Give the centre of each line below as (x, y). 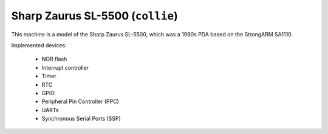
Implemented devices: (39, 45)
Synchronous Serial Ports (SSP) (81, 119)
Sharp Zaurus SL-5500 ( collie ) (95, 16)
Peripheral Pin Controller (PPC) (80, 102)
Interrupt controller (65, 67)
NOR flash (54, 59)
